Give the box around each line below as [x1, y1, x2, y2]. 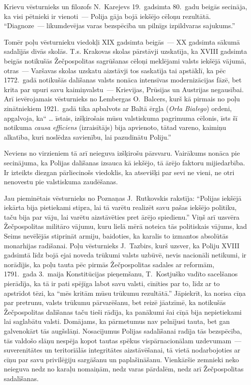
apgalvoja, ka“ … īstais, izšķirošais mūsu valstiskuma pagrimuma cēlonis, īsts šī [4, 112, 237, 123]
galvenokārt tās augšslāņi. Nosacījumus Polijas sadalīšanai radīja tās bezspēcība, [4, 326, 242, 336]
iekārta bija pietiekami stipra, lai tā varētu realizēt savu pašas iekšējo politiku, [4, 202, 237, 212]
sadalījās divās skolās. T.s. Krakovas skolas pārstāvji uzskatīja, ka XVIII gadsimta [4, 46, 247, 56]
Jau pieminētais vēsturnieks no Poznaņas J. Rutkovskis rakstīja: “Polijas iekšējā [4, 192, 242, 203]
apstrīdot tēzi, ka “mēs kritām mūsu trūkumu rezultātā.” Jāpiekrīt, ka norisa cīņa [4, 288, 246, 298]
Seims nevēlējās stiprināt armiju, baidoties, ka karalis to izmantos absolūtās [4, 231, 228, 241]
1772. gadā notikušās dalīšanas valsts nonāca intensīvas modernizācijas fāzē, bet [4, 75, 242, 85]
